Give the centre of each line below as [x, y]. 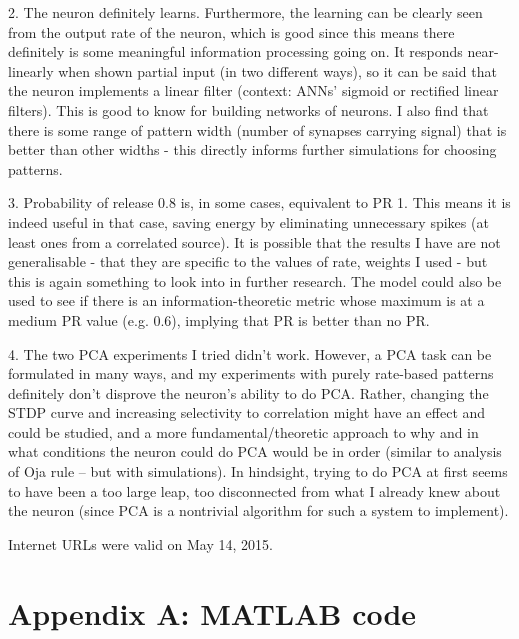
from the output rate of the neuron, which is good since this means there [231, 31]
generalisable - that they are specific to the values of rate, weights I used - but [248, 261]
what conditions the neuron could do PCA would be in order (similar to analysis [255, 451]
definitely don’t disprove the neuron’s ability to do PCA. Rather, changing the [248, 392]
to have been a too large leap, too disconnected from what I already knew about [254, 490]
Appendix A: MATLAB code [212, 612]
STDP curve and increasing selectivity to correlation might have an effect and [247, 412]
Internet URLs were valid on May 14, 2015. [140, 543]
